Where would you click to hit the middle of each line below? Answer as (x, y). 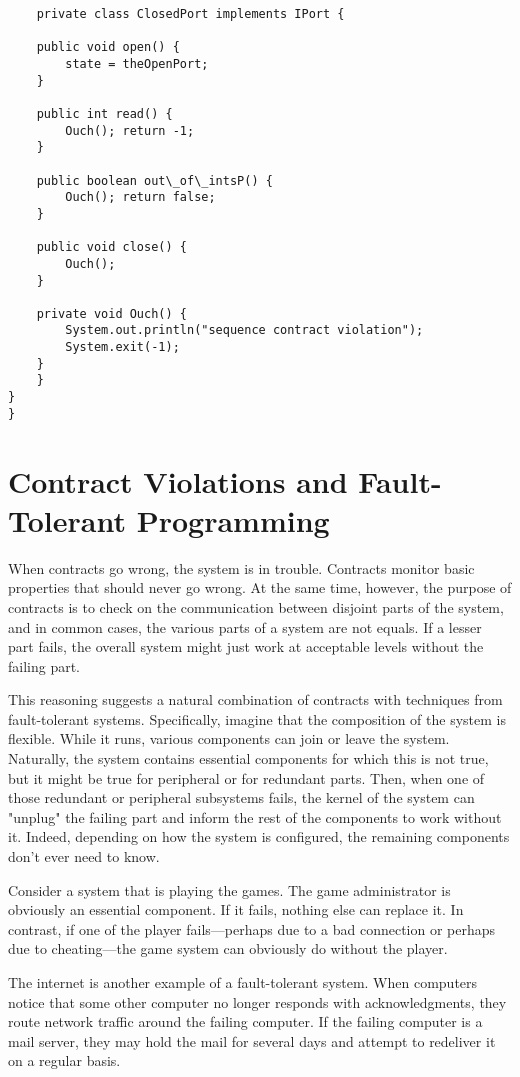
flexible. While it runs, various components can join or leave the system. (229, 738)
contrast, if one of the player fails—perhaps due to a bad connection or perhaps (252, 928)
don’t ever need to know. (84, 856)
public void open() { (108, 47)
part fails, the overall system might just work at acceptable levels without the (246, 646)
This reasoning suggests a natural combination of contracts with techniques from (255, 699)
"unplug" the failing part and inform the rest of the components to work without (255, 816)
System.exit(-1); (122, 347)
